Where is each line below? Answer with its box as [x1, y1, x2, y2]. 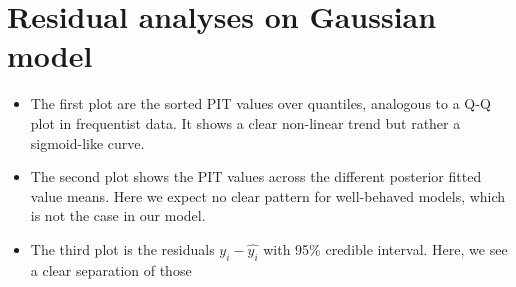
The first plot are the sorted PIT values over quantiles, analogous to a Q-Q [30, 93, 491, 114]
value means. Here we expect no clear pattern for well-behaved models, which [30, 185, 506, 206]
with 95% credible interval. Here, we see [263, 238, 508, 259]
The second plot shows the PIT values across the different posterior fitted [30, 166, 482, 187]
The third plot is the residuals [30, 238, 215, 259]
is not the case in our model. [30, 205, 206, 226]
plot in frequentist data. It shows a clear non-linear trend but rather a [30, 112, 461, 133]
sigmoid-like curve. [30, 132, 145, 153]
